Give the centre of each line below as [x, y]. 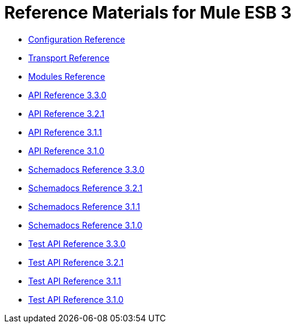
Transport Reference [69, 58]
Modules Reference [67, 76]
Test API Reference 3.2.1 [76, 262]
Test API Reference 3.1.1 [75, 281]
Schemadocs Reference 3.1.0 [85, 225]
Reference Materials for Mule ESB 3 [148, 13]
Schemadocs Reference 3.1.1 [84, 206]
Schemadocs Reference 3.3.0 [87, 169]
